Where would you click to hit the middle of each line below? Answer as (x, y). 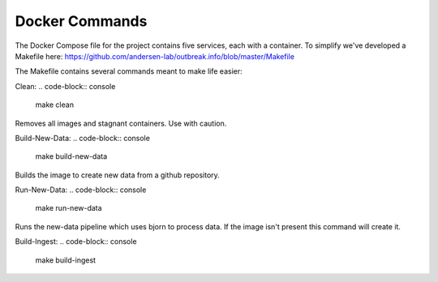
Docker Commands (81, 21)
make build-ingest (66, 260)
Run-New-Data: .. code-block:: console (81, 190)
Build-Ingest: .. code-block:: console (76, 241)
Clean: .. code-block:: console (65, 86)
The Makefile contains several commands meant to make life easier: (129, 71)
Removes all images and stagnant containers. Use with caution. (121, 123)
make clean (55, 105)
